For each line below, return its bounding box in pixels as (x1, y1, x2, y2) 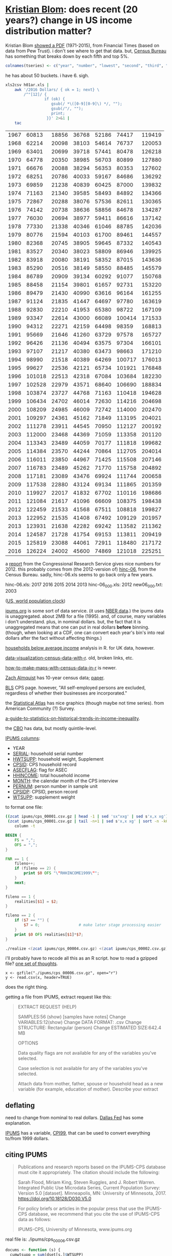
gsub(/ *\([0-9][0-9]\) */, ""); (51, 101, 123, 107)
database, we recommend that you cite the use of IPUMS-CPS (28, 1211, 160, 1217)
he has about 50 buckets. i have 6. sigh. (5, 72, 90, 78)
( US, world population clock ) (5, 598, 66, 604)
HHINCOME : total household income (12, 772, 90, 779)
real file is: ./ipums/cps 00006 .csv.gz (5, 1236, 80, 1243)
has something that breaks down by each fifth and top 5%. (5, 53, 129, 59)
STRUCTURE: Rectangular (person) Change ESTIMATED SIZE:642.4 (17, 1024, 161, 1031)
